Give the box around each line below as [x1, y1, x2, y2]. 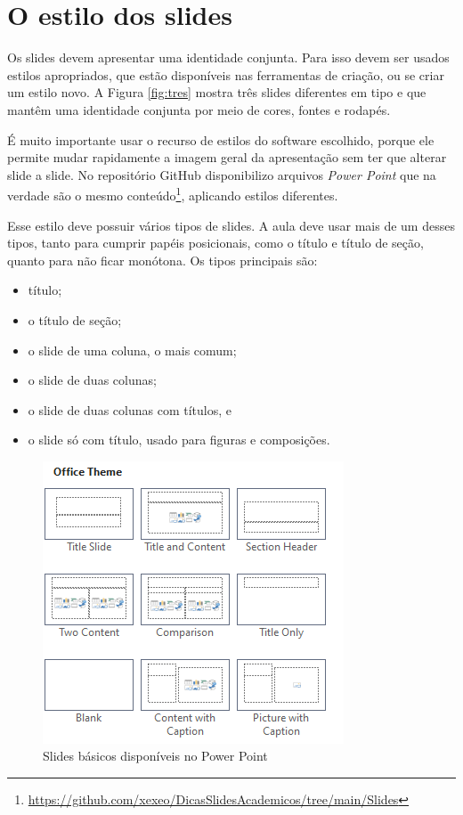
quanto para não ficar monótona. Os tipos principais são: [7, 250, 318, 269]
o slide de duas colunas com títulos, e [28, 400, 231, 419]
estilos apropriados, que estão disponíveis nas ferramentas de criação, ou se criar [7, 65, 444, 84]
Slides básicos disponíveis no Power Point [43, 746, 268, 765]
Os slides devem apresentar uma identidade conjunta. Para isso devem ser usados [7, 48, 450, 67]
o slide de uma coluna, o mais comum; [28, 340, 237, 359]
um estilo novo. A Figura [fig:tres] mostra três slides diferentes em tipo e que [7, 83, 426, 102]
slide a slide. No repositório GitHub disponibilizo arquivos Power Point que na [7, 165, 436, 183]
